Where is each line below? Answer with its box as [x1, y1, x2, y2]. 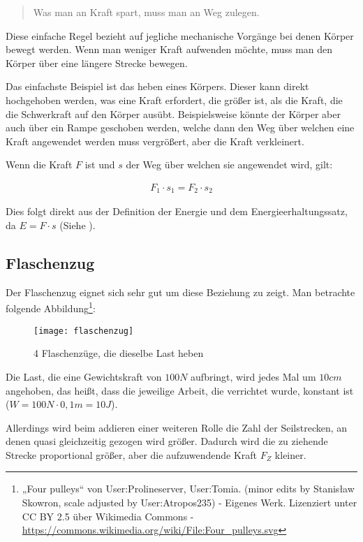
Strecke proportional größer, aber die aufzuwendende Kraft [6, 447, 258, 462]
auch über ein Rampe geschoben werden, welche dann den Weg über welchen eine [6, 120, 355, 135]
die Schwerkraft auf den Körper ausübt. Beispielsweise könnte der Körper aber [6, 106, 341, 121]
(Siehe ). [59, 218, 96, 233]
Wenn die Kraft [6, 157, 73, 172]
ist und [84, 157, 115, 172]
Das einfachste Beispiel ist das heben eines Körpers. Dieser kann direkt [6, 79, 309, 94]
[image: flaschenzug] [34, 325, 134, 336]
